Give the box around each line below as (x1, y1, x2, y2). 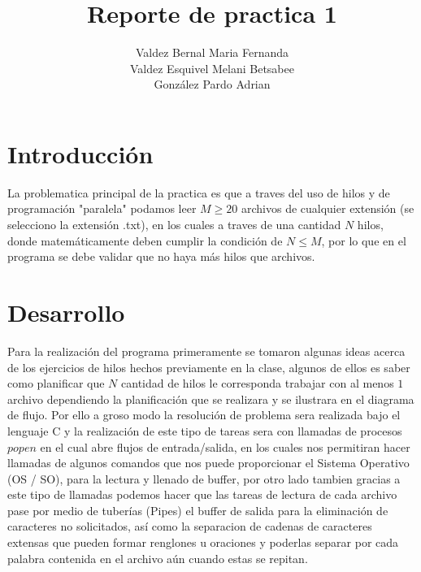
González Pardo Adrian (154, 76, 271, 93)
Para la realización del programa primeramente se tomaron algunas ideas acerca (7, 342, 406, 359)
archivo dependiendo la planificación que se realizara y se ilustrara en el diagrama (7, 390, 414, 407)
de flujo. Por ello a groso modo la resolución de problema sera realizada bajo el (7, 406, 401, 423)
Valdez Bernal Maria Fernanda (136, 44, 289, 61)
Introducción (7, 136, 154, 170)
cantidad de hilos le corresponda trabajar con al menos (121, 375, 394, 392)
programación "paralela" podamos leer (7, 200, 197, 217)
